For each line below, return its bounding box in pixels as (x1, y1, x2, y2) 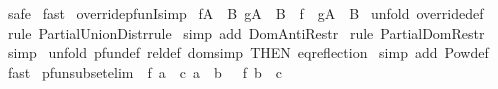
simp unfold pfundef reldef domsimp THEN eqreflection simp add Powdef (7, 42, 489, 63)
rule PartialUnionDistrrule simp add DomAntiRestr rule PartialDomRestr (7, 22, 485, 43)
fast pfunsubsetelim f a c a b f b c (7, 61, 283, 82)
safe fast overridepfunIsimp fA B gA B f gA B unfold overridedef (7, 3, 484, 23)
